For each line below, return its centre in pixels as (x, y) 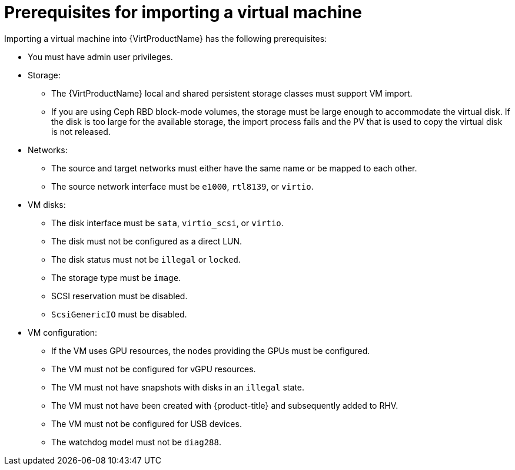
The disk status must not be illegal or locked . (146, 259)
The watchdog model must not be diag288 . (137, 442)
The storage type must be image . (116, 277)
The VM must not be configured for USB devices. (147, 423)
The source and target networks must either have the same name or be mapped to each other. (234, 168)
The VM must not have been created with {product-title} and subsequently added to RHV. (225, 405)
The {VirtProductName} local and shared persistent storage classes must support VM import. (232, 93)
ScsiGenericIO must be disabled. (119, 314)
